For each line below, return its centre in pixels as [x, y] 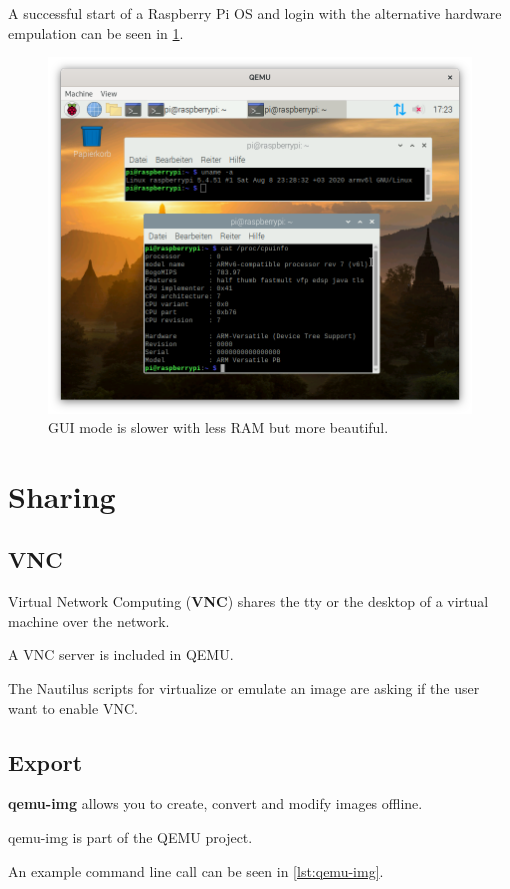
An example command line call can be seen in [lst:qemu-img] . [196, 870]
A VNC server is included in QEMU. [121, 654]
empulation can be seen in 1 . [96, 32]
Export [45, 761]
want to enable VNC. [73, 707]
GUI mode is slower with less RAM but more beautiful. [218, 427]
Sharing [62, 495]
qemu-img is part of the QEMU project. [130, 837]
